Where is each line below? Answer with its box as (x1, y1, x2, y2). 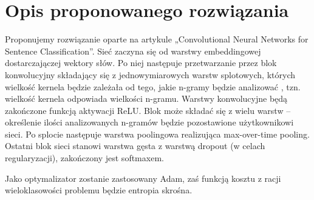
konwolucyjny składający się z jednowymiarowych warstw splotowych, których (5, 68, 295, 81)
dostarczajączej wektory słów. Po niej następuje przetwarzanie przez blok (5, 56, 277, 69)
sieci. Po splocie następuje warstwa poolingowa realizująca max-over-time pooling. (5, 127, 310, 140)
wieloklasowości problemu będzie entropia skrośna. (5, 184, 193, 196)
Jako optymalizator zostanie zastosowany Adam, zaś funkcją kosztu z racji (5, 172, 281, 184)
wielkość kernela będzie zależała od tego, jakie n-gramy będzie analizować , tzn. (5, 80, 301, 93)
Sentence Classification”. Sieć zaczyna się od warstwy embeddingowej (5, 44, 261, 57)
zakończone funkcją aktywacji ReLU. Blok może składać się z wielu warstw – (5, 104, 291, 116)
